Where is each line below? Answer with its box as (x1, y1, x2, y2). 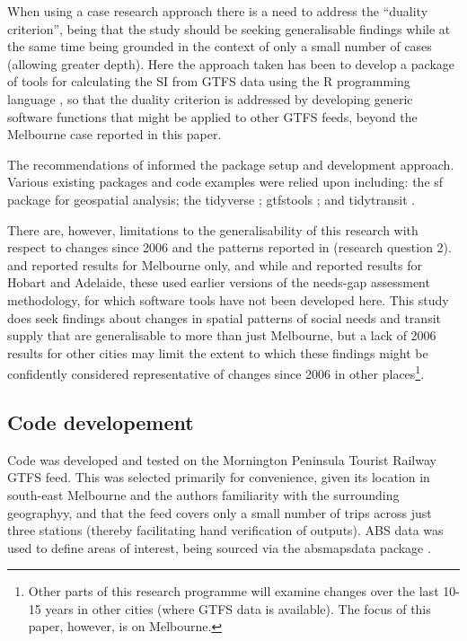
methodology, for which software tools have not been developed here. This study (7, 290, 449, 309)
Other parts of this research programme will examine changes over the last (28, 582, 439, 601)
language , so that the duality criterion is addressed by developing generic (7, 89, 413, 108)
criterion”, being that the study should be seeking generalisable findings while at (7, 19, 451, 38)
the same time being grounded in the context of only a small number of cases (7, 37, 432, 56)
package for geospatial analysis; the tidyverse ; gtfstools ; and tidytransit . (7, 189, 416, 208)
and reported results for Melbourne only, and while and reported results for (7, 255, 422, 274)
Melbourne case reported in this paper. (7, 125, 222, 144)
